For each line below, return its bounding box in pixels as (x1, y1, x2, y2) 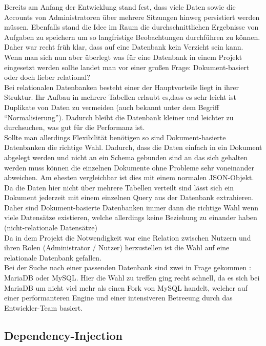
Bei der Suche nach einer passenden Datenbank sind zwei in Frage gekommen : (4, 262, 251, 273)
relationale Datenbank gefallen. (4, 252, 102, 263)
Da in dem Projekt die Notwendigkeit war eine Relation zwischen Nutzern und (4, 232, 251, 243)
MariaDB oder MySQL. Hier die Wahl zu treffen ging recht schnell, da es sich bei (4, 272, 260, 283)
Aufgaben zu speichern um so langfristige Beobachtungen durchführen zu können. (4, 31, 260, 42)
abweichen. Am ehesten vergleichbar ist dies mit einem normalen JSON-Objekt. (4, 172, 254, 183)
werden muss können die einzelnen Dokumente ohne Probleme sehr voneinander (4, 162, 255, 172)
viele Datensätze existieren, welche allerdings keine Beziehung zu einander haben (4, 212, 257, 223)
